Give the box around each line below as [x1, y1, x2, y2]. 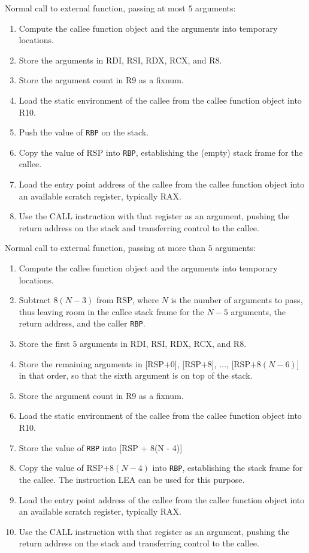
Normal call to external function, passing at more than [5, 241, 206, 254]
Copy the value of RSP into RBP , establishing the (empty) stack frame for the [19, 146, 303, 158]
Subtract [19, 294, 51, 306]
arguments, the [231, 305, 286, 318]
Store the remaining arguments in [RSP [19, 357, 164, 370]
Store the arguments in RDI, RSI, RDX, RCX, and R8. [19, 53, 222, 66]
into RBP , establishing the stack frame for [152, 461, 303, 474]
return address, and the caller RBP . [19, 317, 146, 330]
